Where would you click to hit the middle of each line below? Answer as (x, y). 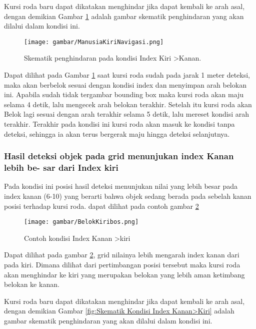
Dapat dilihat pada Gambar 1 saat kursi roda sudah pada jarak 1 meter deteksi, (127, 75)
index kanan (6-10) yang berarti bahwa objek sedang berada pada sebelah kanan (128, 196)
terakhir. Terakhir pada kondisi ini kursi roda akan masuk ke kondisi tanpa (119, 124)
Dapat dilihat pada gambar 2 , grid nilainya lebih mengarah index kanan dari (122, 255)
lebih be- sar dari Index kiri (61, 168)
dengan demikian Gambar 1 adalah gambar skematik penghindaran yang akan (124, 16)
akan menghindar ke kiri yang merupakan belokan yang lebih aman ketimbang (124, 274)
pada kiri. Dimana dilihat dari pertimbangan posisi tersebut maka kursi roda (122, 264)
